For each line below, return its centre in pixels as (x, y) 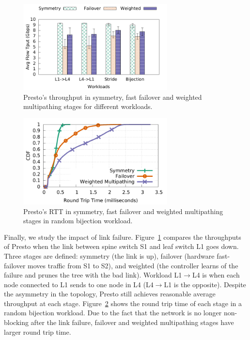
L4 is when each (216, 275)
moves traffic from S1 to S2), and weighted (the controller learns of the (133, 265)
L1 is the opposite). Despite (205, 284)
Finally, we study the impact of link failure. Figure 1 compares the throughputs (123, 237)
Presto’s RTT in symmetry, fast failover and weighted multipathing (123, 211)
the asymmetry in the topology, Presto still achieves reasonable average (110, 294)
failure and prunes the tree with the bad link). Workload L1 (93, 275)
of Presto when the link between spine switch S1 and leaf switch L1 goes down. (121, 246)
